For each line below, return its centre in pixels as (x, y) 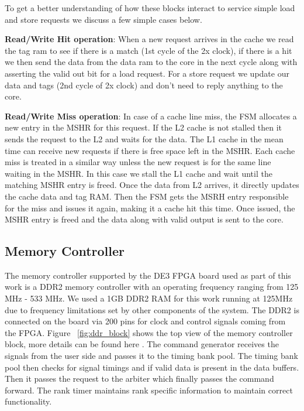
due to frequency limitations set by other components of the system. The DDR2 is (152, 309)
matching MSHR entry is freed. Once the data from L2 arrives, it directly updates (152, 185)
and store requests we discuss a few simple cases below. (103, 19)
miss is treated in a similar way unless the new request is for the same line (138, 162)
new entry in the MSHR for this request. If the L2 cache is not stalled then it (144, 127)
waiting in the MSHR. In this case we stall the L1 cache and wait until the (139, 173)
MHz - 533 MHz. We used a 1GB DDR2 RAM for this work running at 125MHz (149, 298)
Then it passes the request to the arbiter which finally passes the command (139, 379)
